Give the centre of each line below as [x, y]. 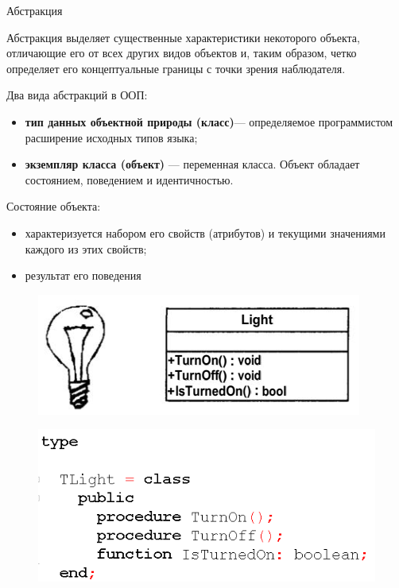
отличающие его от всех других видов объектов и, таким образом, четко [182, 53]
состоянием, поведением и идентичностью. [129, 179]
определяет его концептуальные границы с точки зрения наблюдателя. [176, 68]
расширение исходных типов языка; [111, 137]
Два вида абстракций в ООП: [77, 95]
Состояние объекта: [54, 206]
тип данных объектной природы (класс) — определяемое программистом [209, 121]
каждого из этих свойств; [86, 248]
